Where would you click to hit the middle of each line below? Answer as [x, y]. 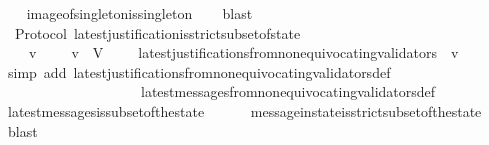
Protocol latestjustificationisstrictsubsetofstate [157, 32]
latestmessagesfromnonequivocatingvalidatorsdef [288, 91]
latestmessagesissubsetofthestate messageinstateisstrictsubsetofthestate [244, 110]
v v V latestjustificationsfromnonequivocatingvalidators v [243, 52]
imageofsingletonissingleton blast [139, 13]
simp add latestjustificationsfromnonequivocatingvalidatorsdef [199, 71]
